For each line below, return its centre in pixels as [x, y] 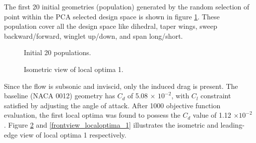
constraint [216, 96]
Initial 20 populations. [58, 52]
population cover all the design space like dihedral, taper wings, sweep [111, 26]
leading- [232, 124]
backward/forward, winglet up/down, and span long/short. [94, 36]
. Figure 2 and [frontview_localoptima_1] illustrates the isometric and [111, 124]
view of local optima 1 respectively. [73, 134]
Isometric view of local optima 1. [74, 69]
